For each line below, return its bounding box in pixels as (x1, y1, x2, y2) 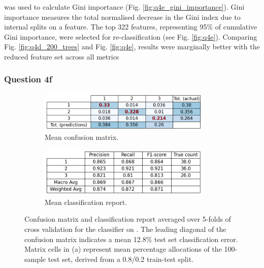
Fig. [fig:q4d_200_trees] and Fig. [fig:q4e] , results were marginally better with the (4, 41, 260, 52)
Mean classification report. (45, 196, 127, 207)
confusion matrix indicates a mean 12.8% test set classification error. (24, 233, 238, 244)
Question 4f (4, 73, 52, 85)
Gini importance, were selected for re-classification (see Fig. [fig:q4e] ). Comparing (4, 31, 257, 42)
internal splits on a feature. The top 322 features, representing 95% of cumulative (4, 21, 257, 32)
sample (24, 253, 46, 264)
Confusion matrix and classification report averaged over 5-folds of (24, 214, 231, 224)
